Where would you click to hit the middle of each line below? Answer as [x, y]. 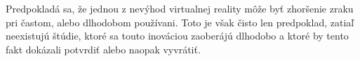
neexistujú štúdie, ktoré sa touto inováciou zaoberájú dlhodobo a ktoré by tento [177, 36]
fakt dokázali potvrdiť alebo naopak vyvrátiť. [103, 49]
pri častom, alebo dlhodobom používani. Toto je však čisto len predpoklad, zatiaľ [180, 22]
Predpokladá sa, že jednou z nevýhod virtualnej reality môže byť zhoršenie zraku [180, 8]
